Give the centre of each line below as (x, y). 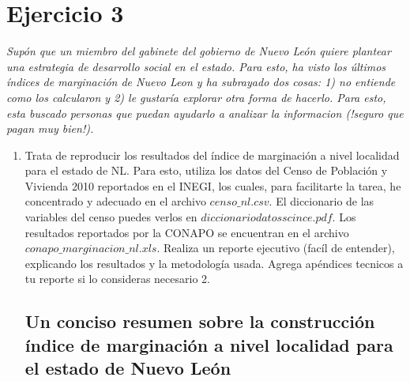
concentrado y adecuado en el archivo (115, 201)
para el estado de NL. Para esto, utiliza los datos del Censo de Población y (206, 170)
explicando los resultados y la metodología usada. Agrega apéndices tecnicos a (214, 263)
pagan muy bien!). (50, 128)
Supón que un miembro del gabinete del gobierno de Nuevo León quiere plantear (199, 51)
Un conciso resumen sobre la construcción (200, 321)
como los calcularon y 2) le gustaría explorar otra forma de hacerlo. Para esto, (196, 97)
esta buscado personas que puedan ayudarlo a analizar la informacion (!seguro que (205, 113)
